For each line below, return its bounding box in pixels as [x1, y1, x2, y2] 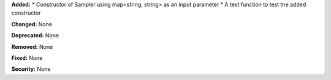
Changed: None [11, 20, 52, 27]
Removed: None [11, 43, 53, 50]
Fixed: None [11, 54, 43, 61]
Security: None [11, 65, 51, 73]
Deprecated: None [11, 32, 59, 39]
